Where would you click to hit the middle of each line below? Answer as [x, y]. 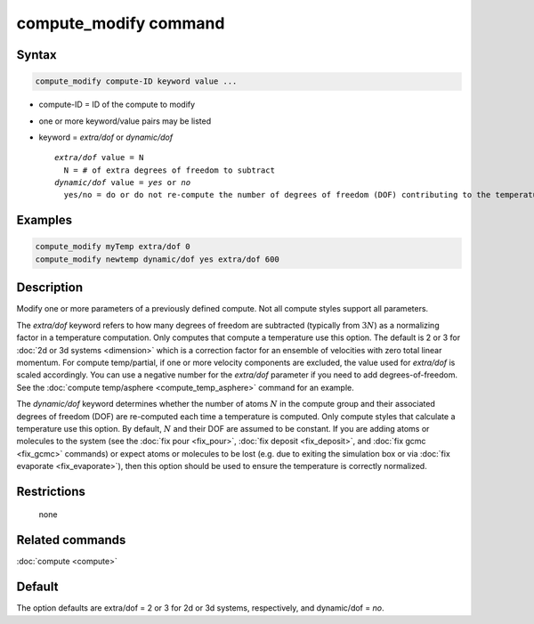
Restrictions [51, 491]
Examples [44, 220]
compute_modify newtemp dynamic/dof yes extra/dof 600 [157, 259]
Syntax [36, 55]
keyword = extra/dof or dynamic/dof [106, 137]
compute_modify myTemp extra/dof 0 [113, 247]
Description [50, 288]
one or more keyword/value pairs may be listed [125, 121]
